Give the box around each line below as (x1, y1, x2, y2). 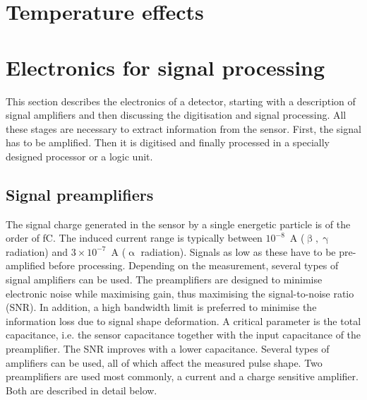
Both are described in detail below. (6, 382, 157, 397)
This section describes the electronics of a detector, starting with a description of (6, 93, 356, 108)
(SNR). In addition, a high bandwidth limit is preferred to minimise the (6, 300, 317, 314)
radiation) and (6, 244, 68, 259)
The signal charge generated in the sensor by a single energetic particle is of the (6, 216, 351, 231)
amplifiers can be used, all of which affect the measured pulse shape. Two (6, 355, 323, 370)
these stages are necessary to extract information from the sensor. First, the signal (6, 121, 361, 136)
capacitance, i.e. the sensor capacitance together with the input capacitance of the (6, 327, 361, 342)
